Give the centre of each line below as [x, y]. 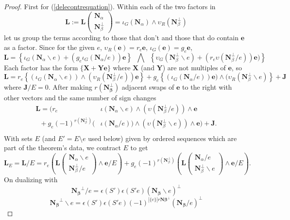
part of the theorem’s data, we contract [62, 148]
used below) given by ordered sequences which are [162, 138]
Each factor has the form [41, 67]
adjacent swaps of [148, 87]
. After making [70, 87]
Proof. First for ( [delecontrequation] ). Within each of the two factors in [110, 6]
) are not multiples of [194, 67]
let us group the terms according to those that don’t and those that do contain [121, 38]
